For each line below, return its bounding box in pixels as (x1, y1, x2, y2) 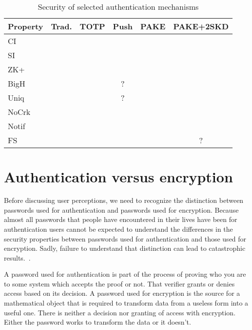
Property (8, 21, 43, 32)
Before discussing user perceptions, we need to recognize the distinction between (4, 195, 244, 205)
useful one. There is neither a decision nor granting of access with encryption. (4, 307, 236, 317)
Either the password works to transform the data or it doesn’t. (4, 317, 191, 327)
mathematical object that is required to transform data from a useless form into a (4, 298, 249, 308)
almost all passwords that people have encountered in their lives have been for (4, 214, 237, 224)
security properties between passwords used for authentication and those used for (4, 233, 247, 243)
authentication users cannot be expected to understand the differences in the (4, 223, 233, 234)
